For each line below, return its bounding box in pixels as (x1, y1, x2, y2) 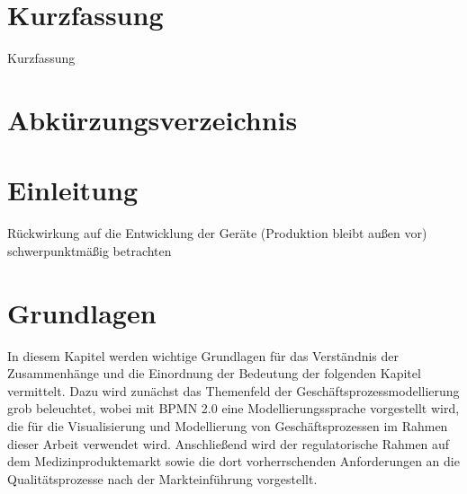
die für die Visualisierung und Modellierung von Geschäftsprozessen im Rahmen (7, 416, 448, 435)
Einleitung (7, 172, 139, 208)
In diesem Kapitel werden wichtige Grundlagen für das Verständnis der (7, 346, 400, 365)
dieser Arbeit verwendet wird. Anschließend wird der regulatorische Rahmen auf (7, 434, 450, 453)
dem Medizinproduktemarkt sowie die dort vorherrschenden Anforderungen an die (7, 452, 460, 471)
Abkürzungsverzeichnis (7, 101, 298, 137)
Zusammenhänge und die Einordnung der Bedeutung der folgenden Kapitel (7, 364, 421, 383)
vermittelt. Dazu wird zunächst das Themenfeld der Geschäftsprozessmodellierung (7, 381, 460, 400)
